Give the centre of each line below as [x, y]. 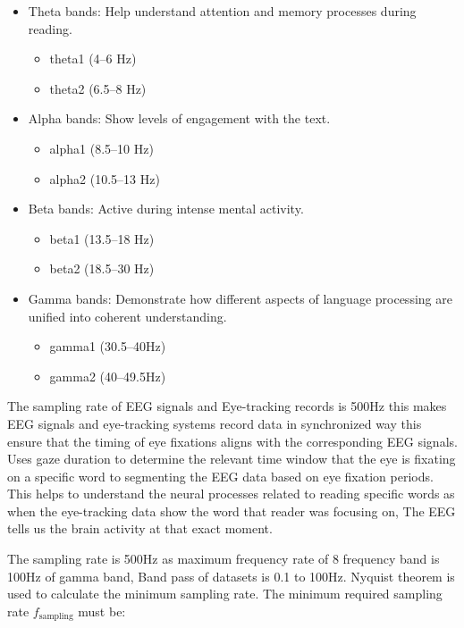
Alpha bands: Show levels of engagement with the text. [179, 118]
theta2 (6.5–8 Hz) [98, 88]
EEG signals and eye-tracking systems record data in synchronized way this [215, 423]
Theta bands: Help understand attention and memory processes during [222, 11]
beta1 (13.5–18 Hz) [102, 238]
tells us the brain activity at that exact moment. [140, 528]
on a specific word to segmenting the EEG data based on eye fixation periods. [220, 476]
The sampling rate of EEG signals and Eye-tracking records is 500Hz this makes [227, 406]
